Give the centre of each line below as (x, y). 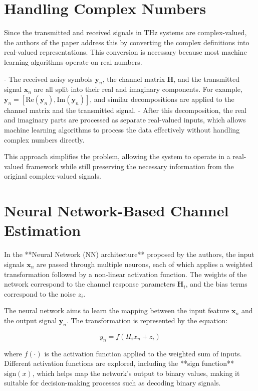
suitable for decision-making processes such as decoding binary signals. (112, 383)
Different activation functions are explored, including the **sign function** (119, 363)
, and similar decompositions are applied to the (162, 99)
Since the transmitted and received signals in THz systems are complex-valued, (125, 32)
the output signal (31, 320)
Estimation (43, 230)
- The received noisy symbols (48, 79)
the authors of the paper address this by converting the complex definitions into (127, 42)
